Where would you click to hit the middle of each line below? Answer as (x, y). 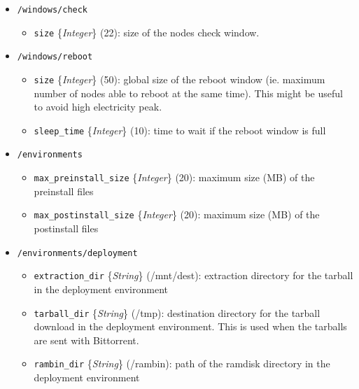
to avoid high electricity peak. (98, 107)
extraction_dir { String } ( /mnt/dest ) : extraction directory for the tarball (193, 275)
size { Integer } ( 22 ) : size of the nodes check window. (147, 32)
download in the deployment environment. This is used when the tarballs (190, 326)
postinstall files (66, 228)
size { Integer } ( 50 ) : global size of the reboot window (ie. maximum (179, 79)
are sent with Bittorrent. (86, 340)
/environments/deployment (77, 253)
